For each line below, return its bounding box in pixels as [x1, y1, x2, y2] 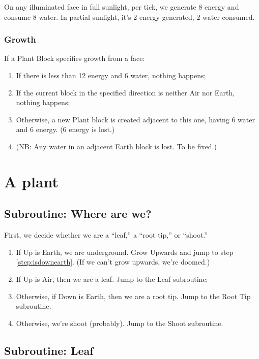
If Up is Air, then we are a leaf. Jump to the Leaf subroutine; [16, 273, 208, 284]
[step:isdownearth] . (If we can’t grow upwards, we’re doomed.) [16, 256, 210, 267]
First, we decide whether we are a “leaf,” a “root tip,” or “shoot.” [4, 230, 208, 240]
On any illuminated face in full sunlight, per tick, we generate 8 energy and [4, 2, 239, 12]
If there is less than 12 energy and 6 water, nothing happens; [16, 70, 206, 80]
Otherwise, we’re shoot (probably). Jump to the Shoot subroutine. [16, 317, 223, 328]
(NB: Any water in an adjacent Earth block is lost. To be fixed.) [16, 141, 217, 151]
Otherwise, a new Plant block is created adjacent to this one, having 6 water [16, 114, 255, 124]
